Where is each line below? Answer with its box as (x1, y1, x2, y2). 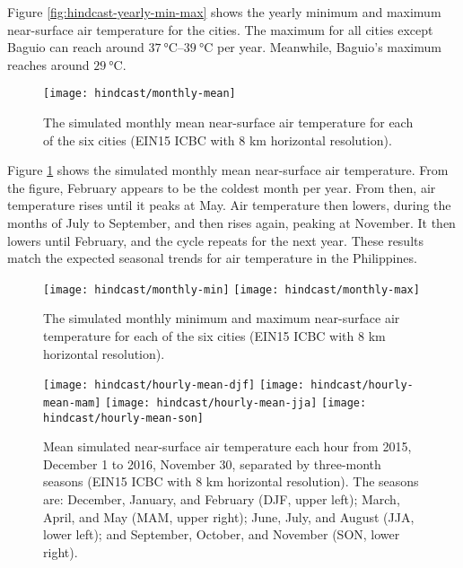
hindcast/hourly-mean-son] (43, 411, 204, 424)
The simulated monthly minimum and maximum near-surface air (43, 309, 400, 328)
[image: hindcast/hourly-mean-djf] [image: (43, 379, 305, 392)
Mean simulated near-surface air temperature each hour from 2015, (43, 437, 412, 456)
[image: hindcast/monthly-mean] (43, 87, 236, 100)
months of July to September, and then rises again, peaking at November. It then (7, 214, 456, 232)
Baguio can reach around (7, 38, 144, 57)
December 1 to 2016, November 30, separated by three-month (43, 454, 381, 473)
